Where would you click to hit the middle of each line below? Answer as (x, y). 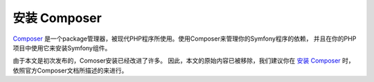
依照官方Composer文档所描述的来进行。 (70, 70)
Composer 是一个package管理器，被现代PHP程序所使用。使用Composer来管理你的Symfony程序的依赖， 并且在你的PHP (185, 39)
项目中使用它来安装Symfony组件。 (62, 48)
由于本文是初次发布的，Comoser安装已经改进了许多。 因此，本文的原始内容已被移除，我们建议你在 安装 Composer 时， (184, 61)
